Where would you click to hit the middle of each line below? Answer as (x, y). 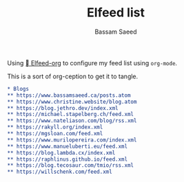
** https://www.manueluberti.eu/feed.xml (68, 146)
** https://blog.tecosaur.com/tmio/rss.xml (71, 166)
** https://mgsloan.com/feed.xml (55, 134)
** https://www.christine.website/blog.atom (72, 102)
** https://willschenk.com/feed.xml (60, 172)
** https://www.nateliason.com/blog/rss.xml (72, 121)
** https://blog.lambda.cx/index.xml (61, 152)
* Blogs (18, 89)
